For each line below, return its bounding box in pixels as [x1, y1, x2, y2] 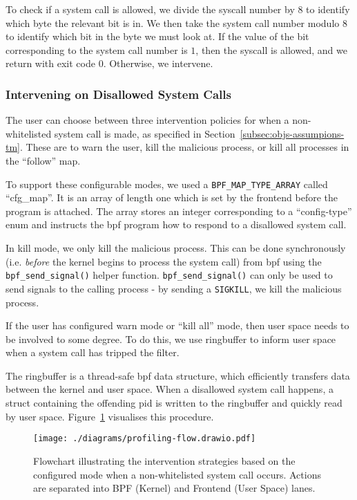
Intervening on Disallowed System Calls [6, 85, 231, 102]
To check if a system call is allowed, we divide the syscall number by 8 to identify [6, 2, 350, 16]
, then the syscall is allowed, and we [195, 42, 347, 57]
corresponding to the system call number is [6, 42, 188, 57]
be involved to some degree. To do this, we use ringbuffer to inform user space [6, 331, 336, 346]
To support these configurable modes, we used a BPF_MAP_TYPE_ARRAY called [6, 176, 328, 191]
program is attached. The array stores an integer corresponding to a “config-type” [6, 203, 352, 218]
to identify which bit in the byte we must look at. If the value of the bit [6, 29, 309, 44]
